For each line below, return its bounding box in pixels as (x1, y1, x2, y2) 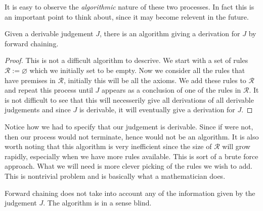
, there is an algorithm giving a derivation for (99, 28, 240, 39)
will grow (222, 141, 250, 152)
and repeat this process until (5, 85, 93, 95)
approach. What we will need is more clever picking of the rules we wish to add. (5, 161, 252, 171)
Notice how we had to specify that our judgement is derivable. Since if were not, (5, 121, 253, 131)
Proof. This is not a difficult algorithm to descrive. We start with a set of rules (5, 55, 248, 65)
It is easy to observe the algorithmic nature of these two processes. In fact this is (5, 2, 254, 12)
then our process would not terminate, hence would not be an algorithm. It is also (5, 131, 259, 142)
